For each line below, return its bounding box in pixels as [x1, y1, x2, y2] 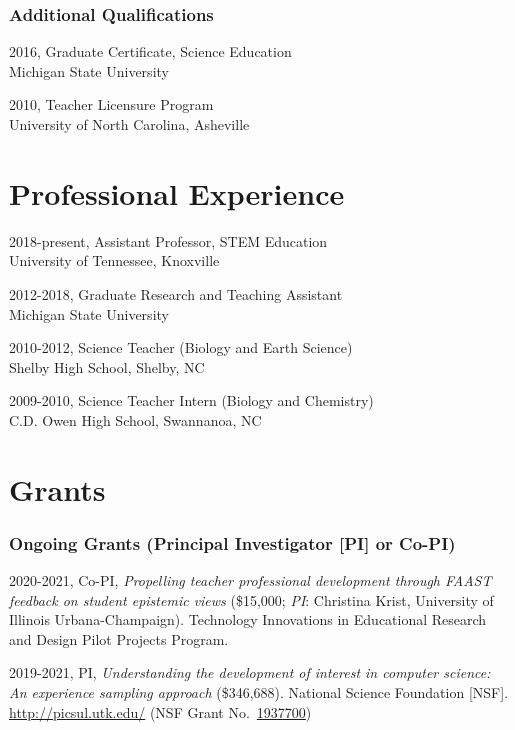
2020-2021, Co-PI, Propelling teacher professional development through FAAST [9, 570, 492, 591]
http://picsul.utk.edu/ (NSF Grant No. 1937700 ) [9, 701, 312, 722]
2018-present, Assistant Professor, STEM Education [9, 230, 328, 251]
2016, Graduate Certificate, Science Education [9, 41, 292, 62]
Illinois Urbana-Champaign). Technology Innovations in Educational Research [9, 609, 487, 630]
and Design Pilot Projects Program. [9, 628, 229, 649]
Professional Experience [9, 172, 345, 213]
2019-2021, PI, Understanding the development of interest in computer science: [9, 662, 491, 683]
